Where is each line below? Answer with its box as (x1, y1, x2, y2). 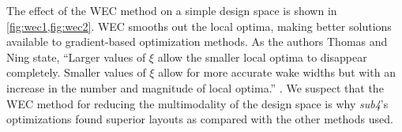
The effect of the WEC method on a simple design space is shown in (6, 2, 337, 18)
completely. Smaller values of (6, 64, 146, 81)
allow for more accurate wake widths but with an (158, 64, 396, 81)
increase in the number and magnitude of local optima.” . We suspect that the (6, 79, 384, 96)
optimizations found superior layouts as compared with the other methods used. (6, 111, 393, 127)
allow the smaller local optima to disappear (157, 48, 367, 65)
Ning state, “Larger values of (6, 48, 146, 65)
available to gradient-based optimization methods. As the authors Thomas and (6, 33, 388, 50)
